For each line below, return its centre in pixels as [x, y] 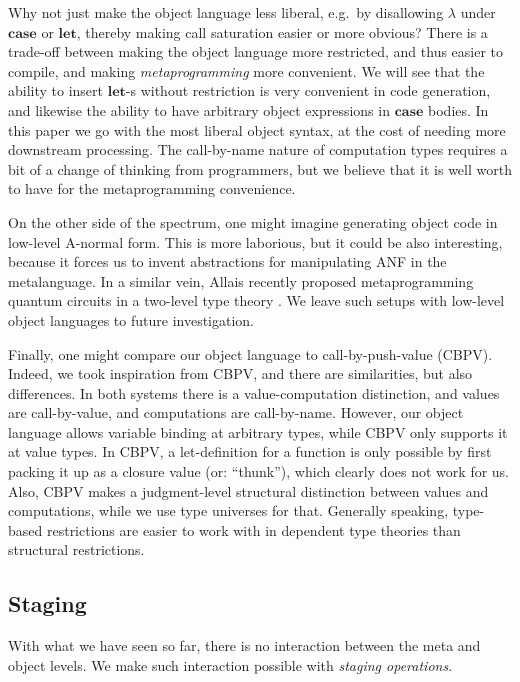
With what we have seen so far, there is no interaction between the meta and [244, 645]
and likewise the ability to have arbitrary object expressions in [199, 109]
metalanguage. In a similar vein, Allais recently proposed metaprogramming [241, 280]
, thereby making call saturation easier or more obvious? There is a [282, 31]
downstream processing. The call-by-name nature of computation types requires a [258, 149]
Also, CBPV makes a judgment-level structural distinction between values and [248, 490]
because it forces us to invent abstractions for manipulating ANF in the [227, 261]
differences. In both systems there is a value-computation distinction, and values [254, 392]
